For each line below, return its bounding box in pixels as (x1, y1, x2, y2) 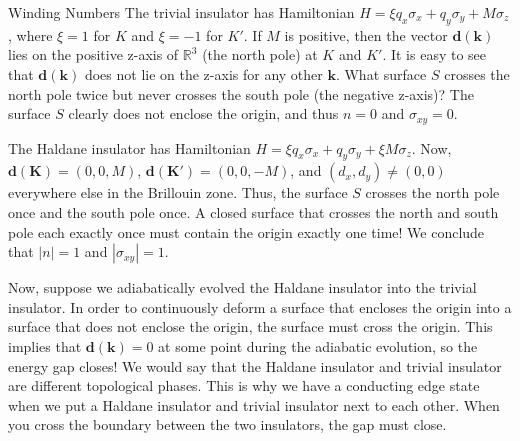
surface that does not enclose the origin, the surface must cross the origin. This (8, 316, 493, 337)
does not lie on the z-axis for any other (84, 63, 323, 84)
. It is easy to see (382, 44, 487, 65)
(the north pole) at (202, 44, 318, 65)
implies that (8, 335, 82, 356)
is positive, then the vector (284, 24, 448, 45)
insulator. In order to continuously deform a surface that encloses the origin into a (8, 296, 512, 317)
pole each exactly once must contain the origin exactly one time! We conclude (8, 221, 485, 242)
